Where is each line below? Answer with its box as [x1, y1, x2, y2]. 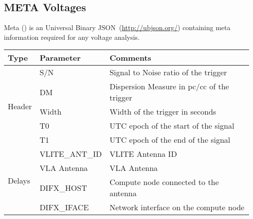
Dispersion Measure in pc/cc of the [109, 81, 229, 92]
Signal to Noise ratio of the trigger [109, 67, 227, 78]
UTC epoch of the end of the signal [109, 134, 231, 146]
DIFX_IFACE [39, 202, 89, 213]
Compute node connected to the [109, 176, 219, 188]
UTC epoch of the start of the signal [109, 120, 235, 132]
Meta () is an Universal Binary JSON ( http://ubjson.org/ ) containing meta [4, 22, 231, 33]
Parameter [39, 52, 81, 64]
